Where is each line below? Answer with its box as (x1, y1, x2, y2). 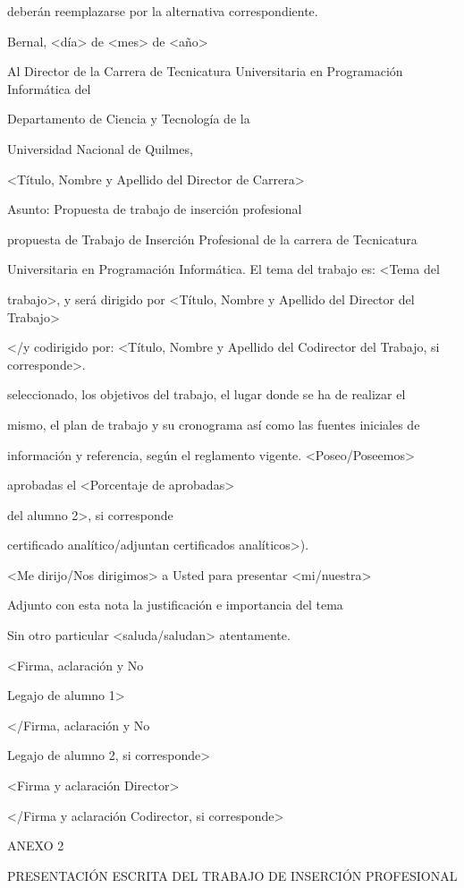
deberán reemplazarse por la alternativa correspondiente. (7, 2, 318, 20)
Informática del (7, 79, 91, 98)
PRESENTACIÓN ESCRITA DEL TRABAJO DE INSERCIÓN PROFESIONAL (7, 866, 458, 884)
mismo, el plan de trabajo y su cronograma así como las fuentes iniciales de (7, 414, 420, 433)
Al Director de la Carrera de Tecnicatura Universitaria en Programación (7, 62, 403, 81)
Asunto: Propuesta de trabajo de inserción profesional (7, 200, 302, 218)
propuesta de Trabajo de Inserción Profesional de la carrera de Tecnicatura (7, 229, 418, 248)
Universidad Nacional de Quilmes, (7, 139, 193, 158)
